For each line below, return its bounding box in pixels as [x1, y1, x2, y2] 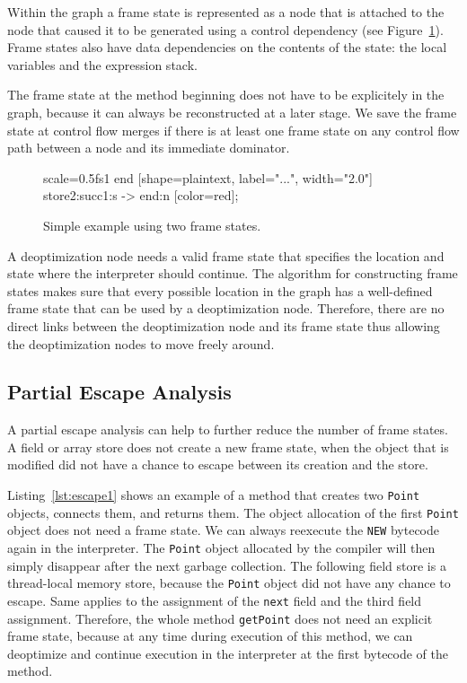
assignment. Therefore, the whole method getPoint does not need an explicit [7, 609, 433, 627]
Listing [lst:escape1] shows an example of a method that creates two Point [7, 486, 420, 504]
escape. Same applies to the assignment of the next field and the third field [7, 591, 422, 609]
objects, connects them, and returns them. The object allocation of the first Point [7, 503, 459, 521]
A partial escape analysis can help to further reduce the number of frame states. [7, 420, 448, 439]
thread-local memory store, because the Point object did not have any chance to [7, 574, 451, 592]
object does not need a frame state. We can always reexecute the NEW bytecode [7, 521, 439, 539]
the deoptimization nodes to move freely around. [7, 334, 275, 353]
